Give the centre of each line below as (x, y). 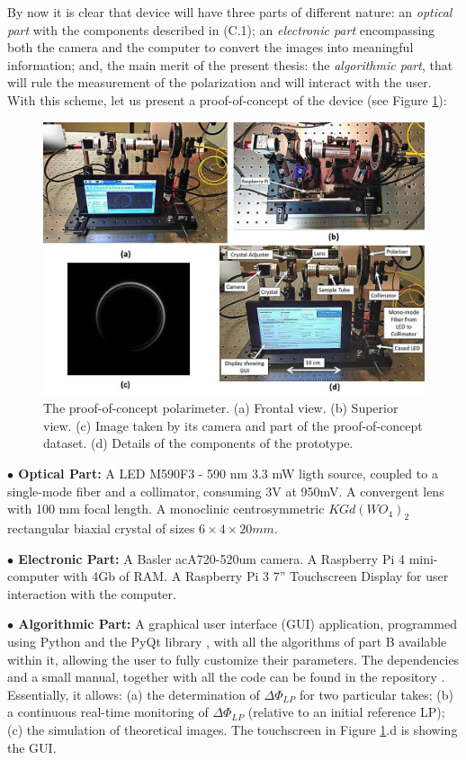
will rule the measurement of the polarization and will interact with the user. (220, 82)
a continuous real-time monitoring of (108, 712)
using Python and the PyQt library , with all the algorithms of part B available (227, 641)
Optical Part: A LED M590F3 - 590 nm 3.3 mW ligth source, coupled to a (228, 473)
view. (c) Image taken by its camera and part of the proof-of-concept (233, 425)
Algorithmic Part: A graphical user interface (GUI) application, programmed (237, 624)
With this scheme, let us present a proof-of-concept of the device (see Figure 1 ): (227, 99)
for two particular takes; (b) (376, 694)
